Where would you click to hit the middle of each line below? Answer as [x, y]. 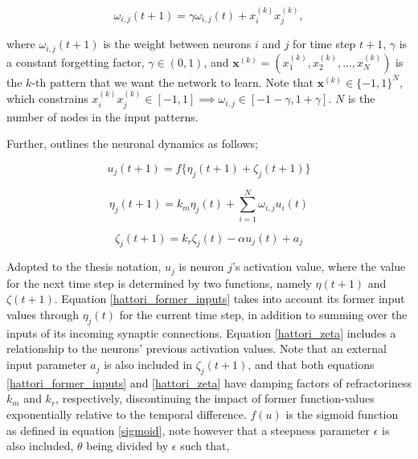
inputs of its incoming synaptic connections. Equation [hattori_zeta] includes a [201, 332]
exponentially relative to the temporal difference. [127, 414]
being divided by [127, 446]
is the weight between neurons [177, 44]
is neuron [201, 266]
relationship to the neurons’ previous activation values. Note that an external [197, 348]
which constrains [47, 98]
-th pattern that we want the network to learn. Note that [172, 82]
